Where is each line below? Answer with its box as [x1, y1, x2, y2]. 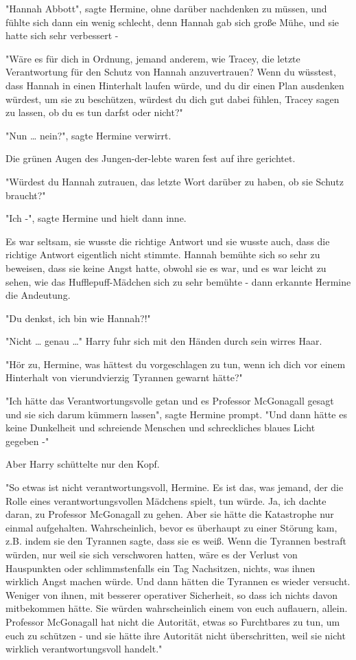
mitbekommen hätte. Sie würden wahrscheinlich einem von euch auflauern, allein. [5, 601, 348, 615]
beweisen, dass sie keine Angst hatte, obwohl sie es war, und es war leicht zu [5, 260, 327, 275]
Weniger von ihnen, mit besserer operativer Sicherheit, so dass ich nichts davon [5, 587, 338, 602]
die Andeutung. [5, 288, 71, 302]
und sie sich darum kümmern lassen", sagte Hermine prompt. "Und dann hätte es [5, 407, 347, 421]
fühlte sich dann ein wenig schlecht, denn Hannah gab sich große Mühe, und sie [5, 14, 340, 29]
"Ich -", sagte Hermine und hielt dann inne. [5, 211, 187, 225]
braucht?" [5, 187, 46, 202]
